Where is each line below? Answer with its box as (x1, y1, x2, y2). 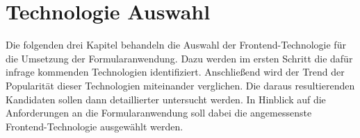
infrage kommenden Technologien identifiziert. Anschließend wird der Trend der (6, 64, 345, 79)
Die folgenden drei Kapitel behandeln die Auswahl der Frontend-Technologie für (6, 37, 346, 52)
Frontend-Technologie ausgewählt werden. (6, 119, 183, 133)
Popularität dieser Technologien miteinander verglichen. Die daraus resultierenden (6, 78, 355, 92)
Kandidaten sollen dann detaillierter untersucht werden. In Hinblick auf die (6, 92, 326, 106)
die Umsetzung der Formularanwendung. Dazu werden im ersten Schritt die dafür (6, 51, 353, 65)
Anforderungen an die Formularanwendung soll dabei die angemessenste (6, 105, 312, 120)
